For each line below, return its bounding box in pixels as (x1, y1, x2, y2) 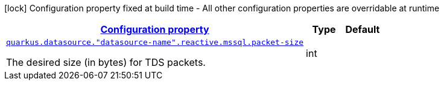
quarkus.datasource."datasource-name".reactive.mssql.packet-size (6, 38, 304, 47)
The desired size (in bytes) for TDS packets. (6, 56, 206, 68)
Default (345, 23, 380, 35)
